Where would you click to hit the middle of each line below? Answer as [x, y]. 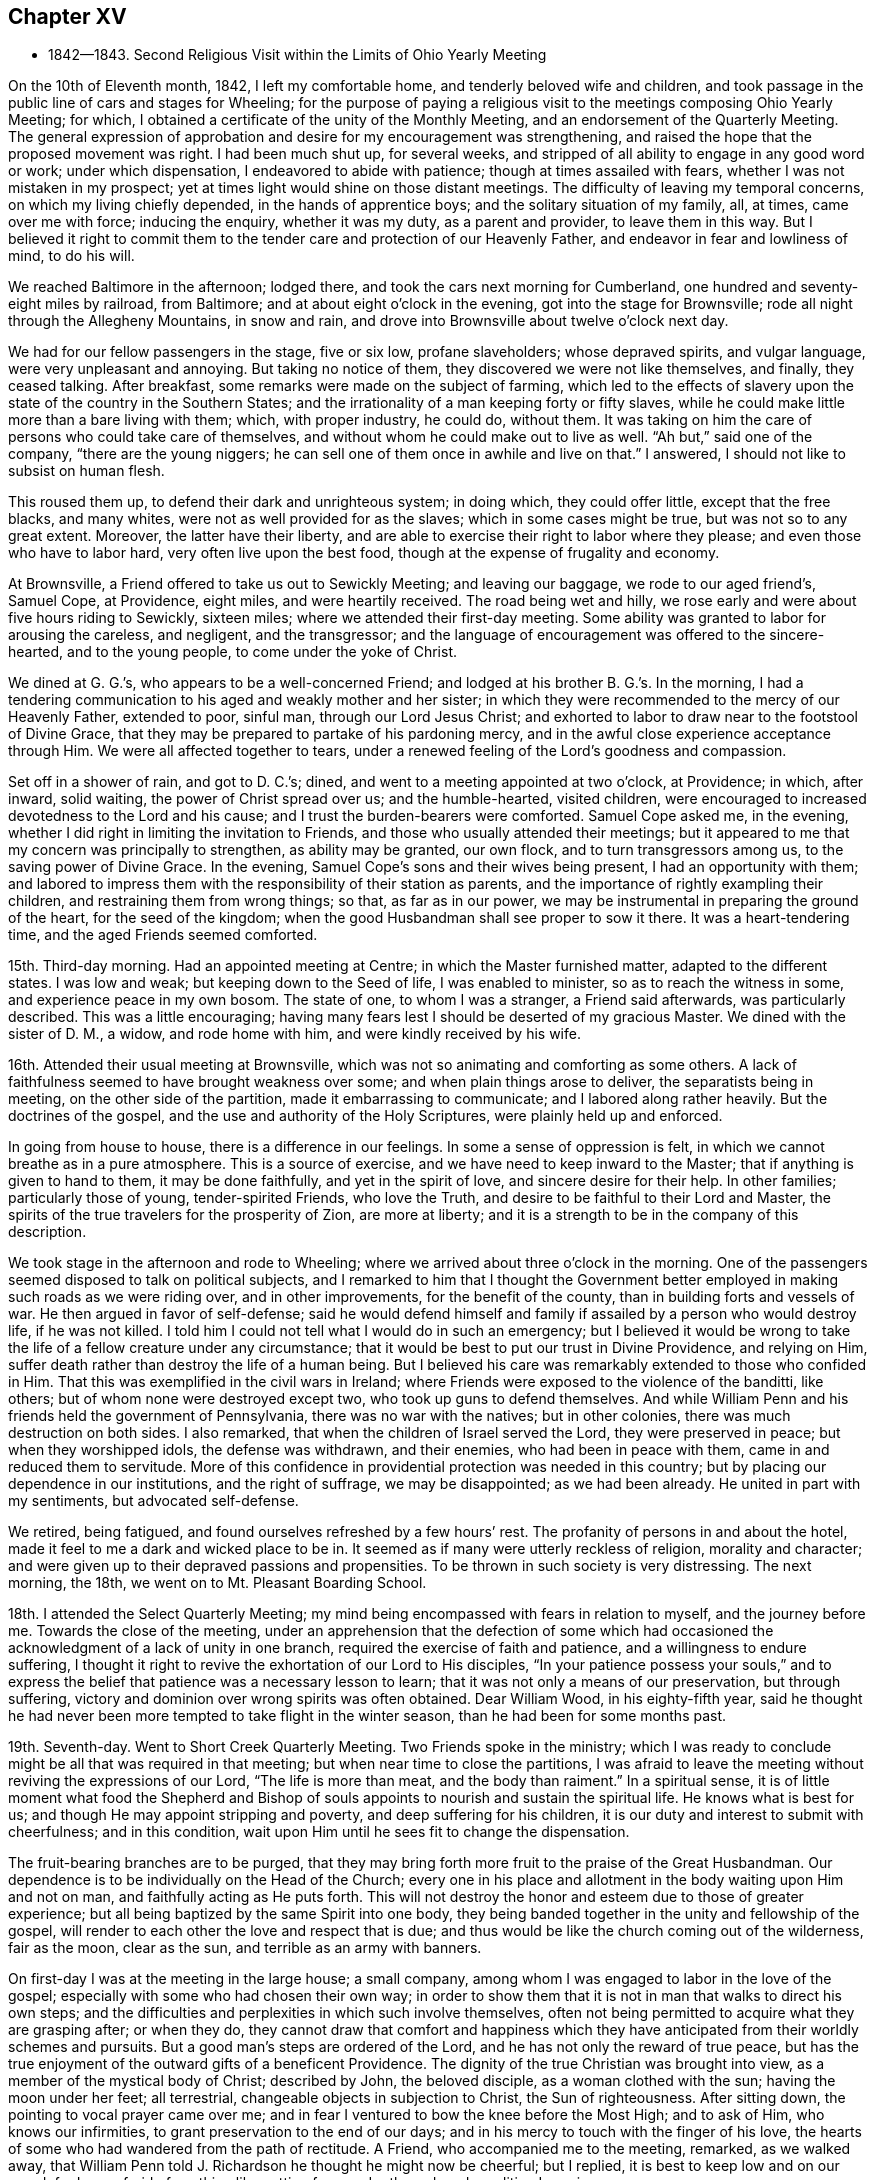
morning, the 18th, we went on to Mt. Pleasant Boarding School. [217, 1583]
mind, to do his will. [71, 256]
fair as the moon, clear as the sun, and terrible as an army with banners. [245, 1948]
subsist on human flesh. [86, 471]
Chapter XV [67, 16]
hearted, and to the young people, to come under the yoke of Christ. [232, 652]
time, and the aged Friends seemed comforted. [163, 935]
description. [47, 1232]
